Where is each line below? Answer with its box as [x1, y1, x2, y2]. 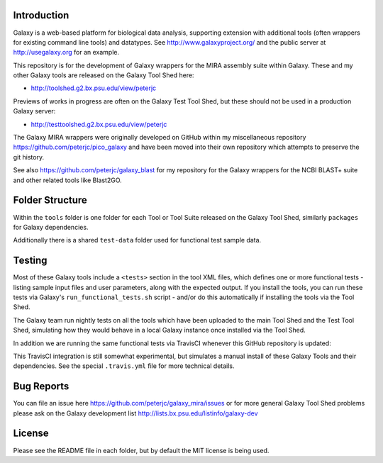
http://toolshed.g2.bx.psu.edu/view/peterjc [30, 84, 157, 92]
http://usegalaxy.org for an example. [13, 48, 120, 57]
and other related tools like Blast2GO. [13, 176, 122, 184]
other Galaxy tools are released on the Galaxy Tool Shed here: [13, 71, 194, 79]
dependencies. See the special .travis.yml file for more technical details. [13, 362, 235, 370]
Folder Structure [13, 194, 88, 206]
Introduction [13, 9, 70, 21]
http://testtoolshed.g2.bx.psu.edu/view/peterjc [30, 120, 167, 128]
